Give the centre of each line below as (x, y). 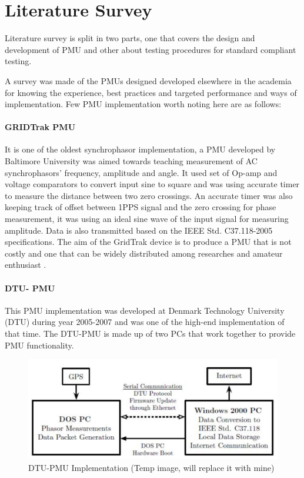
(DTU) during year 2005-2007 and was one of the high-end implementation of (145, 322)
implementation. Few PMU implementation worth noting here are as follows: (143, 104)
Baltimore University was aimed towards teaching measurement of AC (131, 161)
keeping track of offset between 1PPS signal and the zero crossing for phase (141, 207)
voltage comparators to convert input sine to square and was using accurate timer (152, 184)
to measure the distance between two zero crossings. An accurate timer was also (149, 195)
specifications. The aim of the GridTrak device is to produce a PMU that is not (148, 242)
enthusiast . (26, 265)
